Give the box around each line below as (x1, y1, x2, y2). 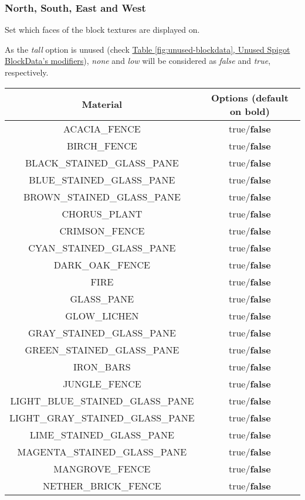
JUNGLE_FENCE (63, 376, 141, 390)
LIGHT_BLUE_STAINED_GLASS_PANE (10, 393, 194, 407)
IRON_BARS (73, 359, 131, 373)
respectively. (5, 66, 49, 78)
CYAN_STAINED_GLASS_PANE (28, 240, 176, 254)
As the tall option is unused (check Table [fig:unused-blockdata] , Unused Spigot (5, 43, 290, 55)
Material (82, 97, 123, 111)
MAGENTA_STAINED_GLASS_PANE (17, 444, 187, 458)
